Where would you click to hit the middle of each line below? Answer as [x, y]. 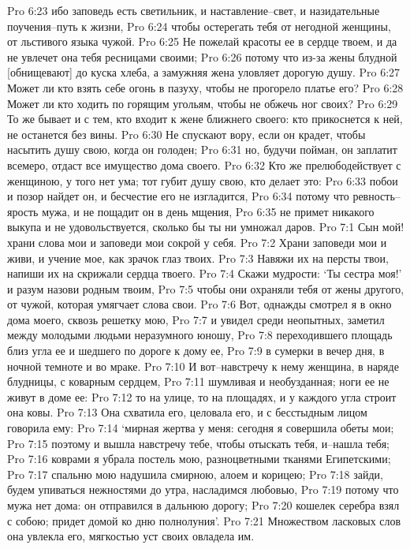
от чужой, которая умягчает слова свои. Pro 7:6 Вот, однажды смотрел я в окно [199, 304]
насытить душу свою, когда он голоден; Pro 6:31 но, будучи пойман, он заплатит [202, 149]
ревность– [376, 196]
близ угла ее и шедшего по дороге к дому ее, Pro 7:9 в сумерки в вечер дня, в [196, 351]
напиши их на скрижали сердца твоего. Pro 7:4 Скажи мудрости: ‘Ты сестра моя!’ [205, 273]
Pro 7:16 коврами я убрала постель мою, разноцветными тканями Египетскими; [199, 459]
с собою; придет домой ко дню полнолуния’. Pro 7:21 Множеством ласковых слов [204, 520]
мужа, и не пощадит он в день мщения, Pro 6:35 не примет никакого [208, 211]
